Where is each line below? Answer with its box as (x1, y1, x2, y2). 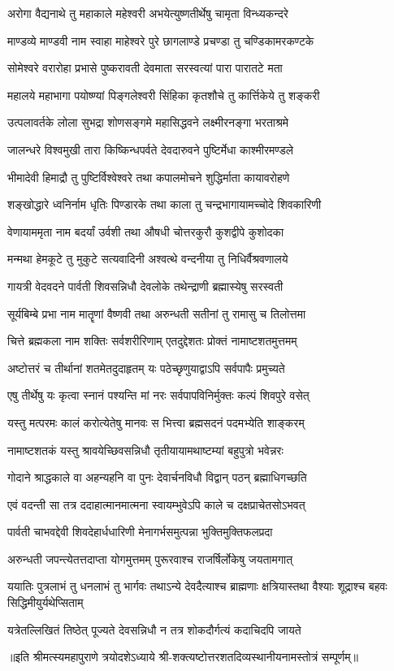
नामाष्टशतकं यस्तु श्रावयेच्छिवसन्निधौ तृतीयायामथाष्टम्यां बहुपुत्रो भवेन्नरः (7, 441, 284, 458)
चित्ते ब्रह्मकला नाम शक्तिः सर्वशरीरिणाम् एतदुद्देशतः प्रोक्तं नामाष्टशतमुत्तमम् (7, 332, 297, 349)
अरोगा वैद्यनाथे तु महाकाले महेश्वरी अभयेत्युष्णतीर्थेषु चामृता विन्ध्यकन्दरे (7, 5, 288, 21)
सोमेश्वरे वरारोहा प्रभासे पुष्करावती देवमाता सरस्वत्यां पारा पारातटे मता (7, 59, 283, 76)
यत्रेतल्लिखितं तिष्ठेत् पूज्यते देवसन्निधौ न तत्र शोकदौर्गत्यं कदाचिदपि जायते (7, 621, 301, 638)
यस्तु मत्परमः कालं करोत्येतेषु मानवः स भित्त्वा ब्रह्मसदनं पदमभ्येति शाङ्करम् (7, 413, 305, 431)
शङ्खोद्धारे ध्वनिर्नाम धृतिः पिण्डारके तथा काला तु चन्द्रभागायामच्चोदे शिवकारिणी (7, 196, 322, 213)
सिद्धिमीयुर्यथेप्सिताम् (7, 594, 84, 611)
